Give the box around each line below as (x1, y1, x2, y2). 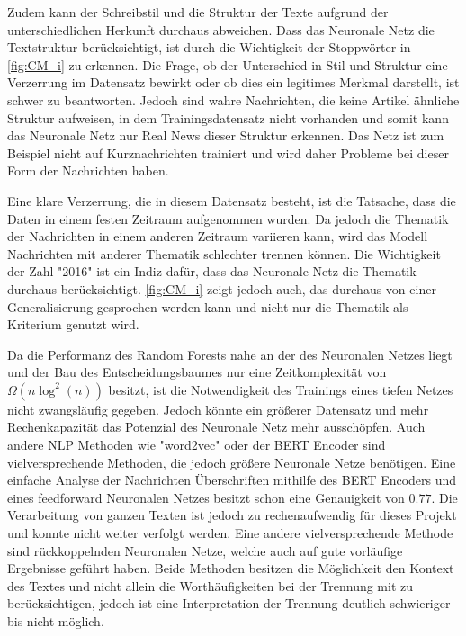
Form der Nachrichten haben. (7, 161, 169, 180)
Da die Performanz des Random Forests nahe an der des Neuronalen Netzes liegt (7, 345, 453, 363)
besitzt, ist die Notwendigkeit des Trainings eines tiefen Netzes (108, 380, 453, 399)
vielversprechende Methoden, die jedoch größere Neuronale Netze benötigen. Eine (7, 452, 456, 471)
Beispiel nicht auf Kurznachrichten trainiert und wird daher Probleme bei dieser (7, 143, 449, 162)
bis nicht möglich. (7, 612, 104, 630)
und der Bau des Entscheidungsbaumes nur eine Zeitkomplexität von (7, 363, 387, 381)
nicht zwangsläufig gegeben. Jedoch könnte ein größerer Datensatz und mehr (7, 399, 429, 418)
